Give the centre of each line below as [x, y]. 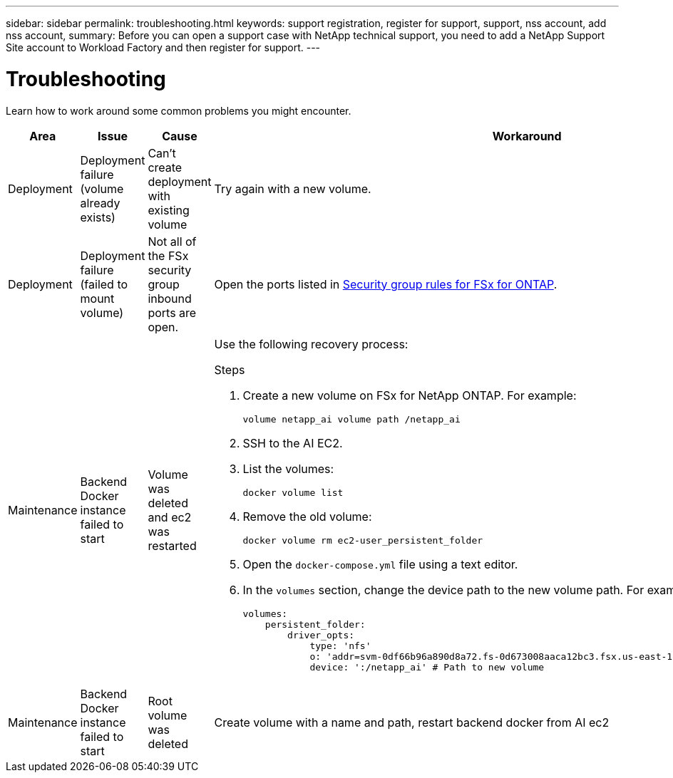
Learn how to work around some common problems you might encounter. [179, 110]
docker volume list [293, 492]
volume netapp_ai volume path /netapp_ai [351, 419]
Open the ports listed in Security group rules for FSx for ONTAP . [386, 284]
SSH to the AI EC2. [293, 443]
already [100, 203]
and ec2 [170, 517]
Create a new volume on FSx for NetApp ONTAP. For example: [410, 395]
